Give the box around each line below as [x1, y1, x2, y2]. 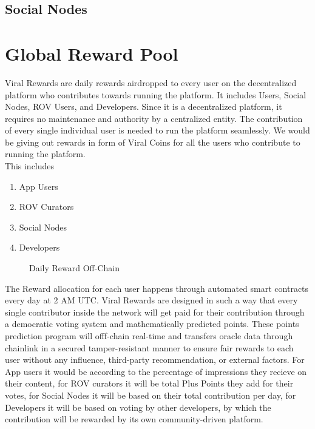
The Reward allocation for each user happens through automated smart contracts [5, 282, 309, 294]
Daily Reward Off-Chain [29, 262, 120, 274]
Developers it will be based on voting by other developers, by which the [5, 400, 271, 413]
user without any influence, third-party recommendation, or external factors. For [5, 353, 305, 366]
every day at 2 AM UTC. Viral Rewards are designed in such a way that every [5, 294, 298, 306]
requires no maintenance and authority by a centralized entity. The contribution [5, 112, 303, 124]
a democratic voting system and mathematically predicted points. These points [5, 317, 299, 330]
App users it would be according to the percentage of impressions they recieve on [5, 365, 307, 377]
